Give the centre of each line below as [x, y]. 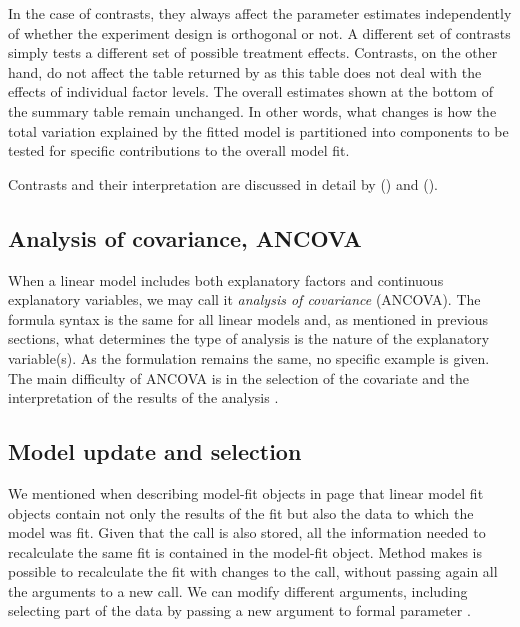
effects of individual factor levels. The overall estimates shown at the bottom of [250, 91]
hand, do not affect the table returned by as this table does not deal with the [245, 71]
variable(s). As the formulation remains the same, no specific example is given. [249, 357]
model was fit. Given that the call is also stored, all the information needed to [247, 532]
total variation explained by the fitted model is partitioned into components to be [258, 130]
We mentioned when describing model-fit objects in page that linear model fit [246, 492]
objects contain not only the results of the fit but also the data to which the [241, 512]
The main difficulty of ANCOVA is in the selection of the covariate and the [238, 377]
